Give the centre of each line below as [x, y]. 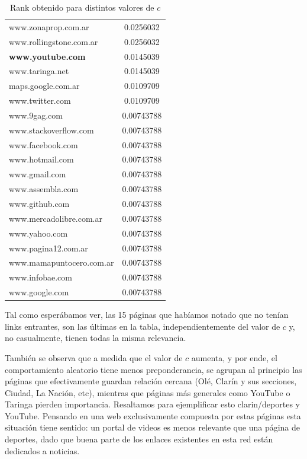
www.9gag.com [36, 115]
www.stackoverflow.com [51, 130]
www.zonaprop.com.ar [49, 26]
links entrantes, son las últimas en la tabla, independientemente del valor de [143, 326]
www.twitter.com [40, 101]
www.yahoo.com [38, 233]
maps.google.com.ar [44, 86]
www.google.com [39, 292]
